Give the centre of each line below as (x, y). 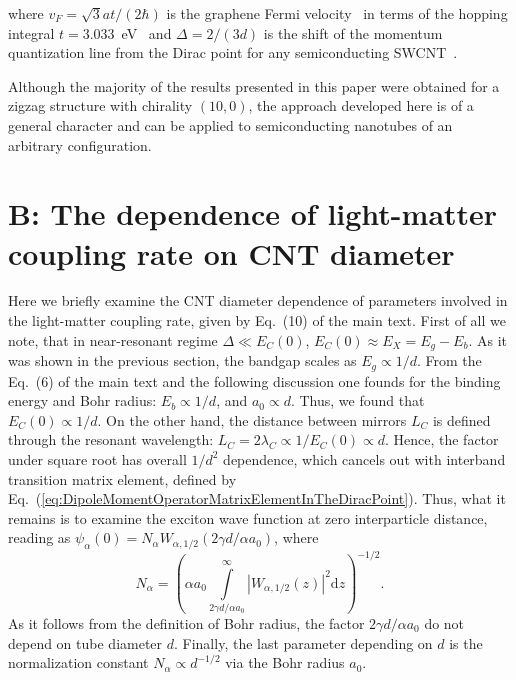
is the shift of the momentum (353, 32)
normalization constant (78, 662)
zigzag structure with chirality (100, 105)
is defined (461, 419)
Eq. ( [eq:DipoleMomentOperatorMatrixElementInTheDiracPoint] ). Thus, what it (257, 498)
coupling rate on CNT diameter (231, 252)
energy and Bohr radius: (82, 400)
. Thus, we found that (357, 400)
